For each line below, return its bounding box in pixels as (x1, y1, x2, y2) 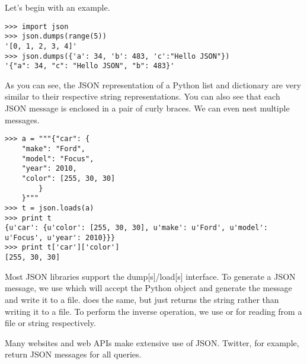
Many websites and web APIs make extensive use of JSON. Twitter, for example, (5, 336, 299, 349)
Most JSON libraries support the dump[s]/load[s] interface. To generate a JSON (5, 270, 296, 282)
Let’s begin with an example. (5, 1, 110, 13)
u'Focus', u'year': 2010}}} (5, 233, 116, 242)
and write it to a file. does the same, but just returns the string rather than (5, 293, 279, 305)
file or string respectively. (5, 317, 96, 329)
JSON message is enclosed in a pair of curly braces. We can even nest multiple (5, 102, 290, 114)
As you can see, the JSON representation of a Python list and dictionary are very (5, 78, 301, 91)
